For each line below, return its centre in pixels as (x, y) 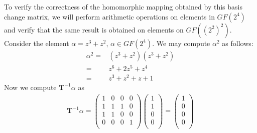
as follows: (238, 43)
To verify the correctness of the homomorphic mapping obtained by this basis (123, 6)
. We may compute (181, 43)
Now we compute (30, 87)
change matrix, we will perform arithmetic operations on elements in (109, 16)
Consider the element (37, 43)
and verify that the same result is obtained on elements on (94, 29)
